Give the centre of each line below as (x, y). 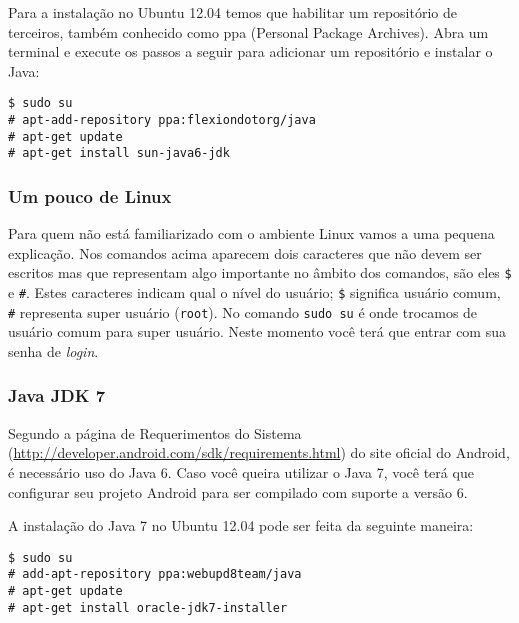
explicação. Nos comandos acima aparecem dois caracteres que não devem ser (245, 252)
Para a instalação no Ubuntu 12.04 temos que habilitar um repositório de (232, 12)
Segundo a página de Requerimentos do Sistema (155, 432)
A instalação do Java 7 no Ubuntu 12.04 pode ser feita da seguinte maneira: (241, 525)
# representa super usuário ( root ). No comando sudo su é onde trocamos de (243, 311)
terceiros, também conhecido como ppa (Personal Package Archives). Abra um (248, 31)
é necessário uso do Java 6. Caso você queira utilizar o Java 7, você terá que (241, 471)
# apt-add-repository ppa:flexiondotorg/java (162, 120)
